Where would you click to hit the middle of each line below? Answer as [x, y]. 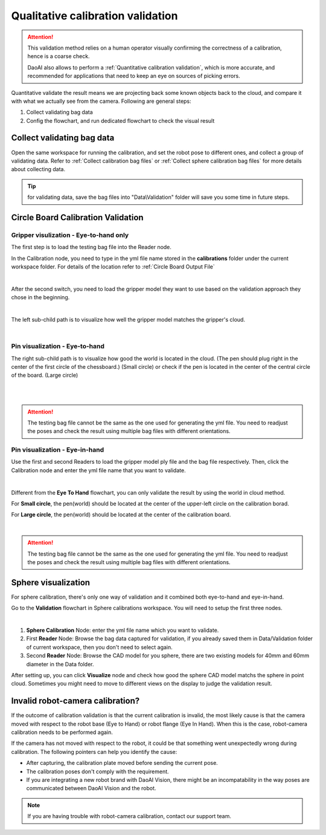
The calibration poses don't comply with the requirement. [97, 772]
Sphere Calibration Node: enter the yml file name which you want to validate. [123, 630]
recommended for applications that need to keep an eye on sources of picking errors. [134, 76]
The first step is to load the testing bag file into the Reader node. [91, 247]
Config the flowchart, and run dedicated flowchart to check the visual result [120, 120]
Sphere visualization [51, 583]
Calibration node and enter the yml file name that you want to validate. [99, 470]
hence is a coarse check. [59, 56]
